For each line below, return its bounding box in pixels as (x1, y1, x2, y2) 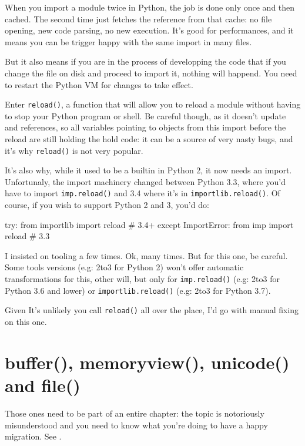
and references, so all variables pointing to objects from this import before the (5, 121, 286, 133)
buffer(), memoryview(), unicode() (5, 350, 290, 374)
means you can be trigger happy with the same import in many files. (5, 35, 252, 48)
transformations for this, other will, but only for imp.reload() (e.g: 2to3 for (5, 273, 280, 285)
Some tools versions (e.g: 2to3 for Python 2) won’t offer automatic (5, 261, 244, 273)
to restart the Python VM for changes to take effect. (5, 78, 193, 90)
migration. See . (5, 430, 62, 442)
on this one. (5, 316, 47, 328)
